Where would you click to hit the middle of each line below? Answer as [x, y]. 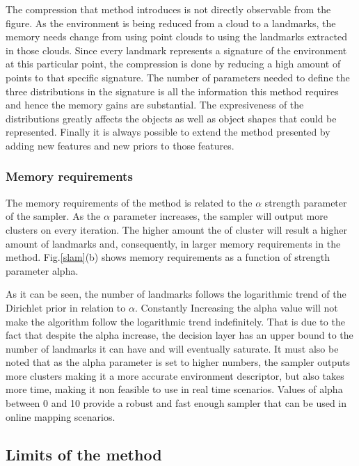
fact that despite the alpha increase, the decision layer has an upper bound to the [179, 335]
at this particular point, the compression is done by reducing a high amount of [173, 64]
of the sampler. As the [53, 216]
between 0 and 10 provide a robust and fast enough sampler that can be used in [176, 403]
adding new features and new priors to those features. [120, 145]
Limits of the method [84, 454]
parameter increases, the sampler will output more [220, 216]
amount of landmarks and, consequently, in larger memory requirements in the [173, 243]
